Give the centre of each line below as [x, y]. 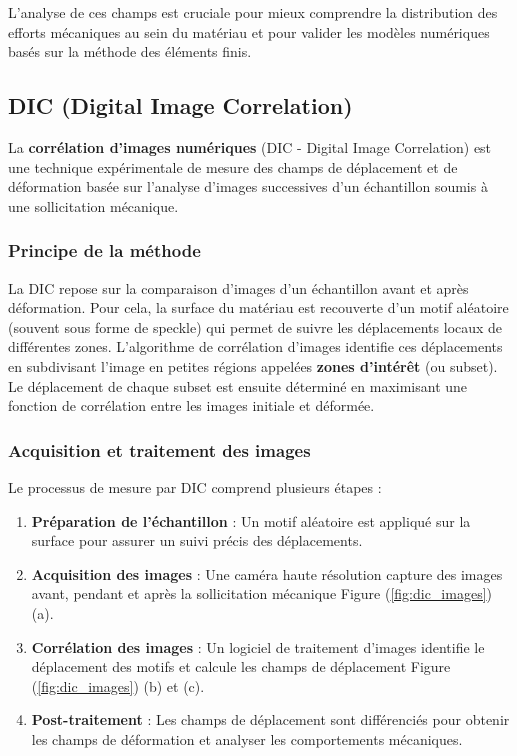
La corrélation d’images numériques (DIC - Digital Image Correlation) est [250, 146]
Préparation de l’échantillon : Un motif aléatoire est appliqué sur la [251, 520]
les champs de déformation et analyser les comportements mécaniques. [247, 738]
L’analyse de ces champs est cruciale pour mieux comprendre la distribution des [253, 12]
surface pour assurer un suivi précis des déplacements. [197, 540]
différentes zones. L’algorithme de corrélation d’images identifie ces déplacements [255, 346]
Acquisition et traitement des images [159, 449]
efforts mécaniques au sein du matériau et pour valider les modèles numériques [249, 31]
